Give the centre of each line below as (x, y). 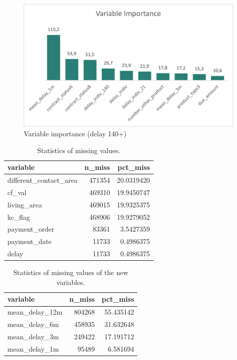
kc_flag (19, 217)
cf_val (17, 192)
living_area (25, 204)
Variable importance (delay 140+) (75, 134)
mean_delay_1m (33, 348)
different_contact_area (43, 180)
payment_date (30, 241)
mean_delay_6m (33, 324)
